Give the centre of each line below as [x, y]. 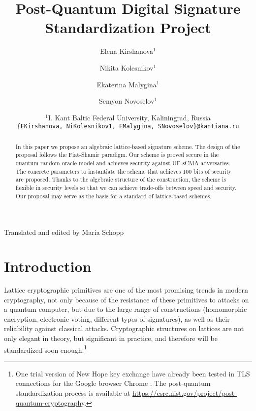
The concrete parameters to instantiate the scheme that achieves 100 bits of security [124, 171]
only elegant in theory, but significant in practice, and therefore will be [111, 338]
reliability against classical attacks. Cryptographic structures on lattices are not [124, 328]
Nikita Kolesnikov [127, 67]
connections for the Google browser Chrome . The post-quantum [113, 383]
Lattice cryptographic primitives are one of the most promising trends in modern [126, 290]
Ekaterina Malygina [127, 84]
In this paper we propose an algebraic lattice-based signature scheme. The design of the [128, 146]
